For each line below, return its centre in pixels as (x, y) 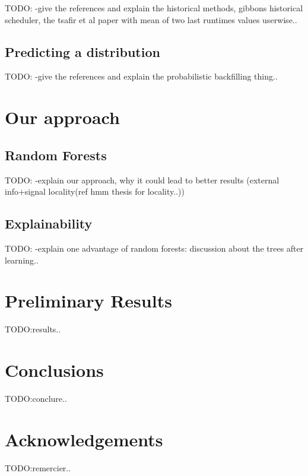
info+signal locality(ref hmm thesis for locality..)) (95, 191)
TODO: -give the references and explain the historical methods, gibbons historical (154, 8)
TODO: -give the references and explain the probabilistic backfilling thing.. (141, 76)
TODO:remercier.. (38, 467)
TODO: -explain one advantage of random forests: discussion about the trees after (154, 248)
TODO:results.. (33, 329)
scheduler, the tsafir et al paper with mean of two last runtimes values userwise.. (151, 19)
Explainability (49, 223)
